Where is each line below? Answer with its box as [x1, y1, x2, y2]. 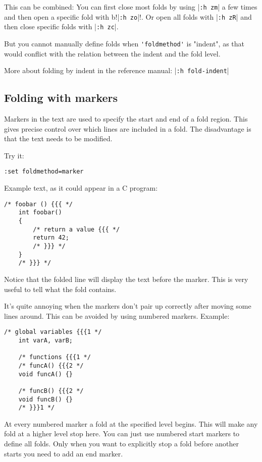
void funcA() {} [18, 370, 73, 378]
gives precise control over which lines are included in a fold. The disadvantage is [4, 123, 251, 134]
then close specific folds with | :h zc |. [4, 21, 119, 32]
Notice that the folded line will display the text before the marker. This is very [4, 273, 248, 284]
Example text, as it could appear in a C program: [4, 183, 158, 193]
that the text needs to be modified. [4, 133, 113, 144]
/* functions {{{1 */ [18, 354, 91, 361]
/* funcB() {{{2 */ [18, 387, 84, 394]
